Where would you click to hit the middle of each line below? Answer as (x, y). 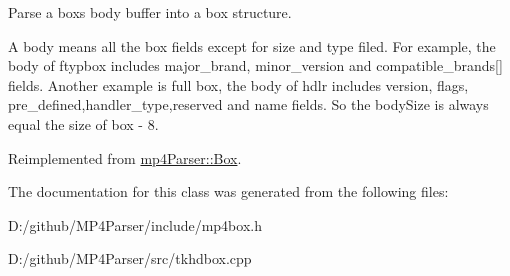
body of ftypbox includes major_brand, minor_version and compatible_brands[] (255, 65)
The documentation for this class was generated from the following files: (228, 191)
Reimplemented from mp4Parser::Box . (125, 157)
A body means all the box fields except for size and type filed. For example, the (252, 45)
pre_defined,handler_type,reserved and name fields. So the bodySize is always (248, 104)
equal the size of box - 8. (83, 123)
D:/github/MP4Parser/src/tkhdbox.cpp (130, 258)
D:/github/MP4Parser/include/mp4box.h (135, 224)
